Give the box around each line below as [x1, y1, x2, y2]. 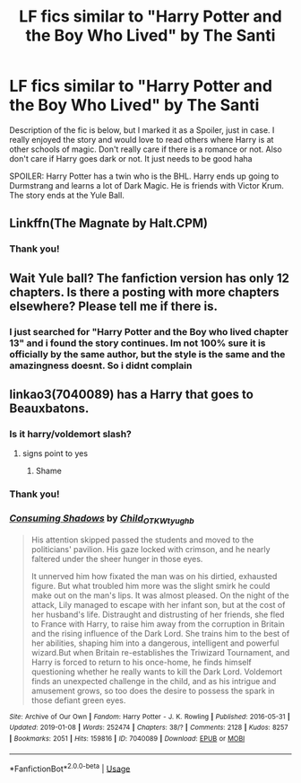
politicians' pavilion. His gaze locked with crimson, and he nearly [30, 543, 271, 554]
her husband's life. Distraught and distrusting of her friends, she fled [30, 609, 285, 620]
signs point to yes [21, 448, 88, 459]
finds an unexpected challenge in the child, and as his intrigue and [30, 675, 277, 686]
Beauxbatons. [9, 400, 90, 416]
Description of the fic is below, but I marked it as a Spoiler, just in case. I [9, 124, 275, 136]
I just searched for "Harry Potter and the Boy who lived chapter [9, 325, 289, 338]
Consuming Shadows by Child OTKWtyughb [9, 512, 194, 526]
